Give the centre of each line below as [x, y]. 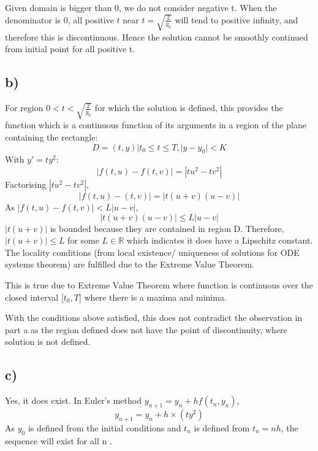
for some [83, 240]
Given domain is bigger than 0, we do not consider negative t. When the [141, 7]
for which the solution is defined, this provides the [189, 108]
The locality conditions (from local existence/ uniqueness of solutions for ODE [152, 252]
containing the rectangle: [51, 137]
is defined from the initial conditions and [104, 427]
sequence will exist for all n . [59, 440]
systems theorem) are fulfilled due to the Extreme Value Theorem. [130, 264]
